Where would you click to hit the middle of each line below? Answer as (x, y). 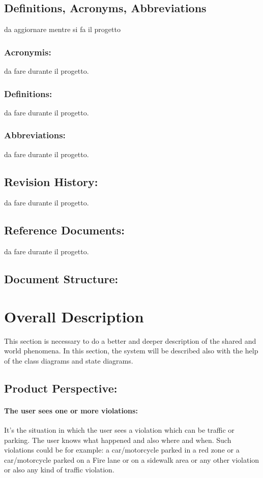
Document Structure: (61, 279)
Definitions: (28, 93)
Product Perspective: (61, 388)
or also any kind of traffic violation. (59, 470)
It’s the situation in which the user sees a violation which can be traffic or (119, 430)
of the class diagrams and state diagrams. (69, 360)
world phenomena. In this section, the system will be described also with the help (131, 351)
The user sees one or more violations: (71, 410)
